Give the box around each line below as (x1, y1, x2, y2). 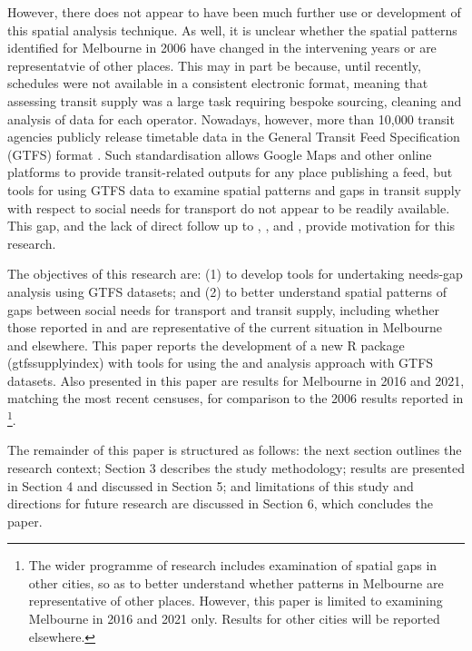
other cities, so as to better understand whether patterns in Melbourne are (28, 573, 444, 592)
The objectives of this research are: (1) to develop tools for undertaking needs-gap (7, 264, 463, 283)
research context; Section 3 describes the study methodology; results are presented (7, 458, 465, 477)
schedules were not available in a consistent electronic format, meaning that (7, 74, 428, 93)
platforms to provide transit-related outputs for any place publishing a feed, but (7, 163, 453, 182)
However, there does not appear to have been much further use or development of (7, 3, 461, 21)
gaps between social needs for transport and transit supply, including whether (7, 300, 439, 319)
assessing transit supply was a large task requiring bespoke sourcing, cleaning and (7, 91, 462, 110)
